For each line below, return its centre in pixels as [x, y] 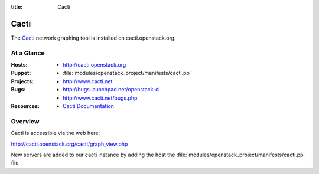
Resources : [25, 106]
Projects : [22, 81]
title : [17, 7]
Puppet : [21, 73]
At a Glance [28, 53]
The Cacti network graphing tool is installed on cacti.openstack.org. [94, 38]
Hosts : [19, 65]
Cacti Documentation [89, 106]
